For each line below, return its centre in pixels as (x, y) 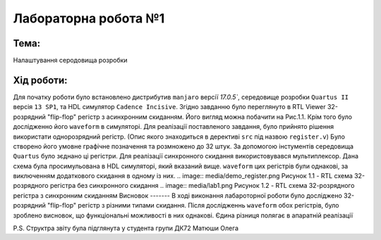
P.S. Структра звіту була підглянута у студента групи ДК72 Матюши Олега (126, 228)
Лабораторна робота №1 (89, 18)
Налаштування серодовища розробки (70, 61)
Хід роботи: (40, 80)
